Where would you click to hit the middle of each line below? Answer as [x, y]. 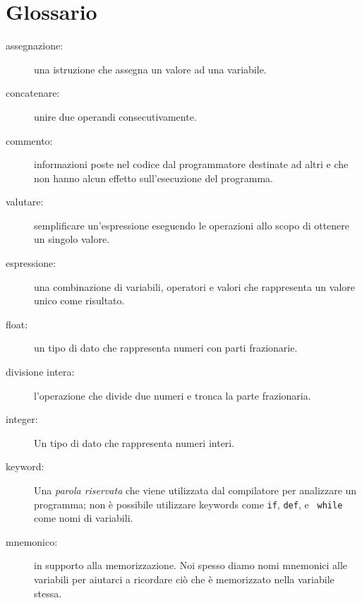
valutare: [25, 202]
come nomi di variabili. [84, 518]
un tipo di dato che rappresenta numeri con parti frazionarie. [166, 348]
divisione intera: [40, 372]
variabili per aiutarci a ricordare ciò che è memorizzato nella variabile [184, 579]
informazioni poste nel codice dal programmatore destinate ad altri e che [191, 164]
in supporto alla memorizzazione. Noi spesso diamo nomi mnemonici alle [191, 565]
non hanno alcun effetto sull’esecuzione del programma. [153, 178]
